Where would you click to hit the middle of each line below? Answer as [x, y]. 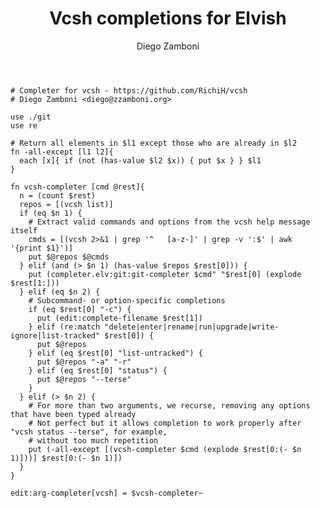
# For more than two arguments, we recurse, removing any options [169, 405]
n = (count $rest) [58, 195]
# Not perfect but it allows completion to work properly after [165, 423]
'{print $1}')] [42, 248]
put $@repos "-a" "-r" [84, 362]
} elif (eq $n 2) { [60, 292]
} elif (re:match [64, 327]
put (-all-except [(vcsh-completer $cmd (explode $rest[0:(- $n [165, 449]
